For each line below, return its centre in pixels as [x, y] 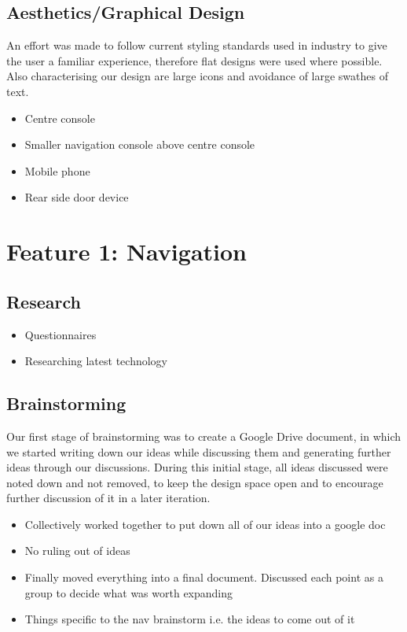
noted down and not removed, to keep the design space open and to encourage [195, 482]
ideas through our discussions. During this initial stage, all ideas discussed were [197, 467]
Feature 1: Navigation [126, 251]
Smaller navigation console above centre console [140, 144]
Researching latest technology [96, 361]
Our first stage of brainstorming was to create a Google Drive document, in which [204, 436]
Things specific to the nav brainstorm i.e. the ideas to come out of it [190, 619]
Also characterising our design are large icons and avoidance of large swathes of [197, 76]
